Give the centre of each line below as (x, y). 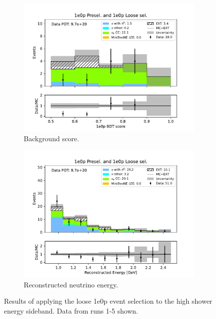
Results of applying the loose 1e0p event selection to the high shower (108, 301)
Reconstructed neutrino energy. (71, 284)
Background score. (51, 138)
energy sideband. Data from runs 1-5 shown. (71, 310)
